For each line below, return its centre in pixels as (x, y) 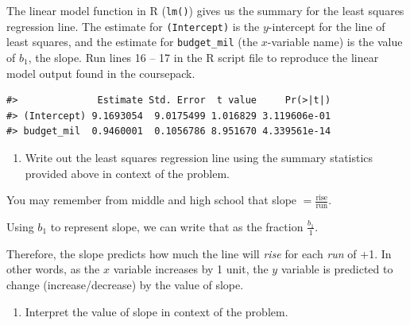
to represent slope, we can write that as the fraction (177, 226)
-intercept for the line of (327, 26)
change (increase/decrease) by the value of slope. (125, 284)
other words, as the (53, 269)
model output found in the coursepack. (101, 73)
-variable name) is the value (335, 42)
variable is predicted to (337, 269)
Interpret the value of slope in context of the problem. (157, 311)
